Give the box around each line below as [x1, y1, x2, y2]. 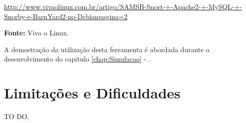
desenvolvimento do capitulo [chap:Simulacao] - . [4, 54, 151, 64]
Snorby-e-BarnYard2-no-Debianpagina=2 [4, 11, 128, 21]
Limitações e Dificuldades [4, 83, 181, 103]
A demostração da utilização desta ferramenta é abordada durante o [4, 44, 210, 54]
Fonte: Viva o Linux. [4, 28, 69, 38]
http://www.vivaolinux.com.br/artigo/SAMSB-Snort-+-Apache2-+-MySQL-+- [4, 1, 242, 11]
